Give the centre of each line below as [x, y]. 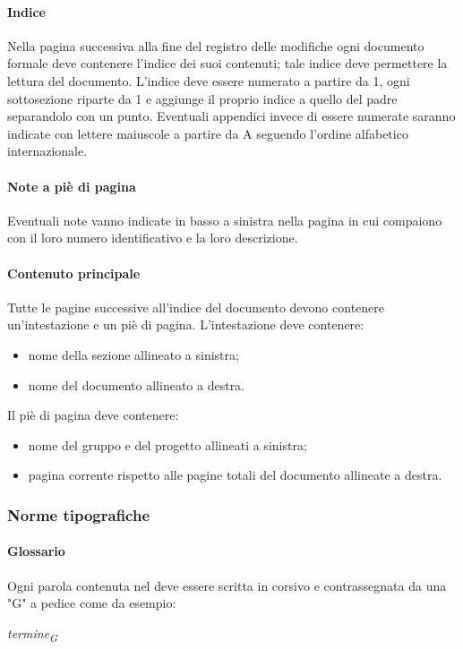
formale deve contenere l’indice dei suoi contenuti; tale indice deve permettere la [227, 63]
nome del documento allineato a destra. [137, 384]
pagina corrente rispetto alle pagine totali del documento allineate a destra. [235, 475]
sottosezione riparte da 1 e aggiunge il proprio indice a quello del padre [202, 98]
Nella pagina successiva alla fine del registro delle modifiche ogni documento [216, 45]
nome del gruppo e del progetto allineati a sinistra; [167, 444]
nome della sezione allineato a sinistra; [133, 354]
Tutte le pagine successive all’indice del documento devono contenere [196, 307]
